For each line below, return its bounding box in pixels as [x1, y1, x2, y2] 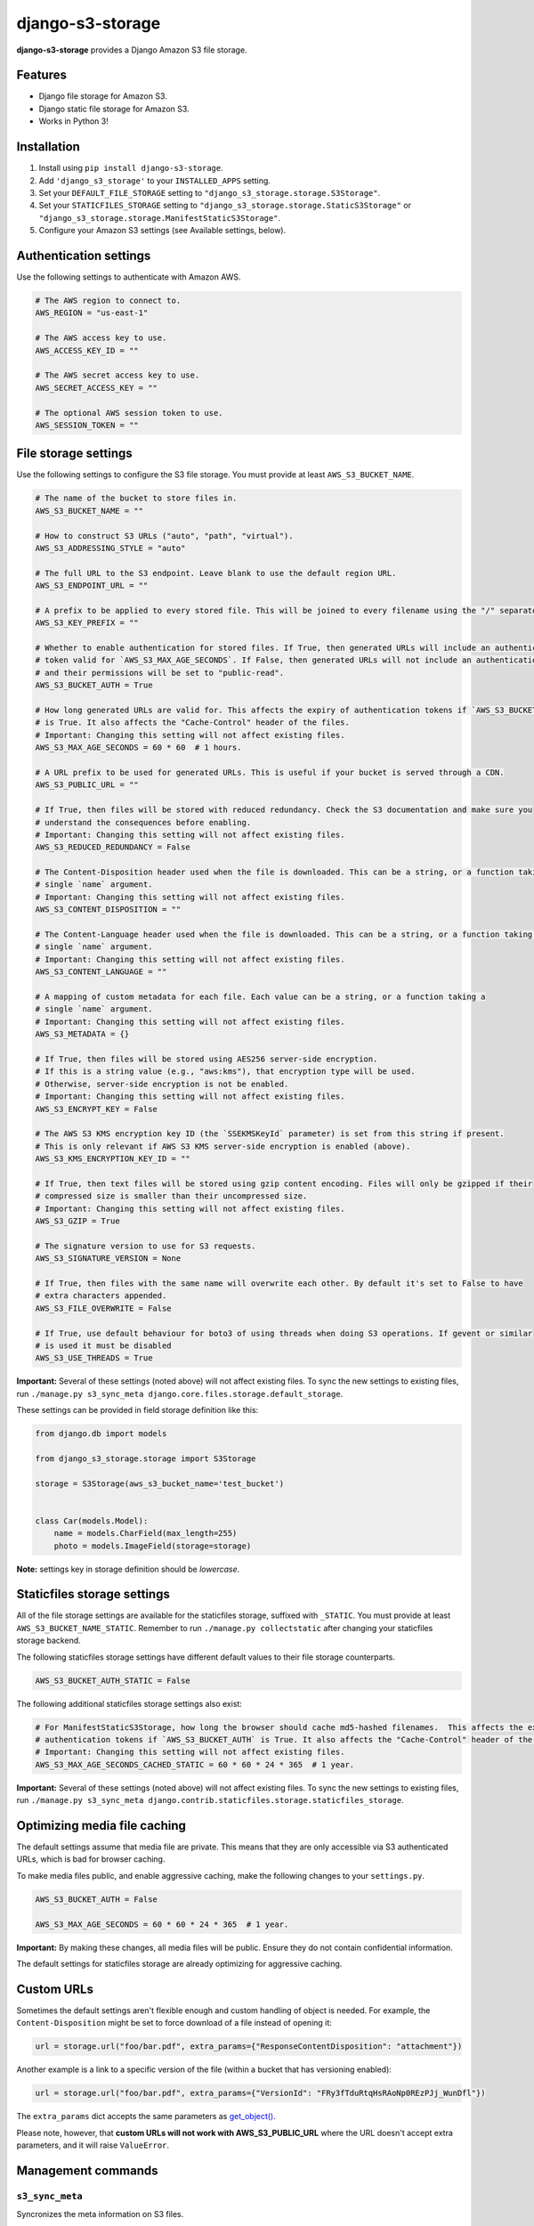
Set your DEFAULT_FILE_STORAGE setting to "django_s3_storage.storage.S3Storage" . [38, 187, 381, 198]
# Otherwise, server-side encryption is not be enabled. [35, 1078, 289, 1089]
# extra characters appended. [35, 1291, 167, 1301]
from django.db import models [35, 1429, 167, 1439]
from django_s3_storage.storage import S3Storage [35, 1453, 256, 1464]
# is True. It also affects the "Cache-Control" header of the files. [35, 718, 351, 727]
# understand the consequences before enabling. [35, 817, 252, 827]
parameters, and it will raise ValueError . [16, 2140, 169, 2150]
